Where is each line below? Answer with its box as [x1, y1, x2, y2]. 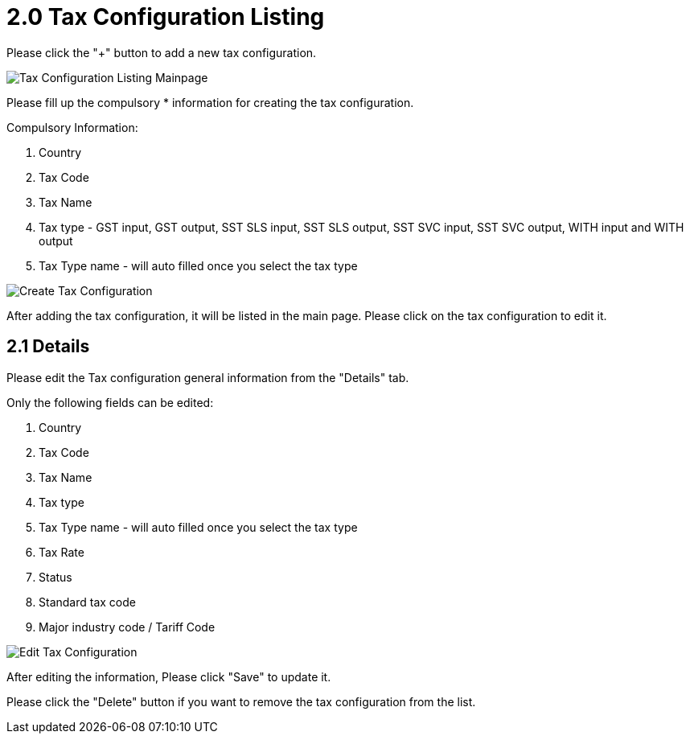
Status [39, 569, 72, 584]
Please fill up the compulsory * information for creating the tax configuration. [6, 95, 414, 109]
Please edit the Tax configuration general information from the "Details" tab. [6, 370, 409, 384]
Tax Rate [39, 545, 84, 559]
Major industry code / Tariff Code [39, 619, 216, 634]
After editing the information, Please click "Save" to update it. [6, 669, 331, 684]
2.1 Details [6, 336, 90, 357]
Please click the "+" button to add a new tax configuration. [6, 45, 317, 60]
